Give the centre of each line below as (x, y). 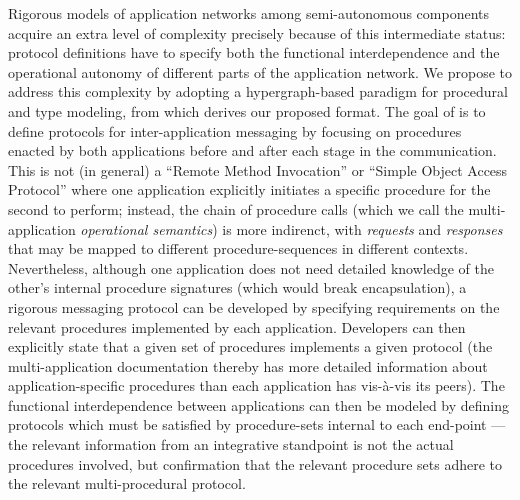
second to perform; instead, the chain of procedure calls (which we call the (236, 208)
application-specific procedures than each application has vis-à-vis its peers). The (256, 385)
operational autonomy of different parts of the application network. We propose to (260, 71)
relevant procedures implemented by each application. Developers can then (237, 326)
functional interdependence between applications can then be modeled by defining (259, 404)
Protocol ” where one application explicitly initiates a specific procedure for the (249, 189)
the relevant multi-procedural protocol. (127, 483)
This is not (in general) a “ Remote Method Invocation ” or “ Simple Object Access (258, 169)
